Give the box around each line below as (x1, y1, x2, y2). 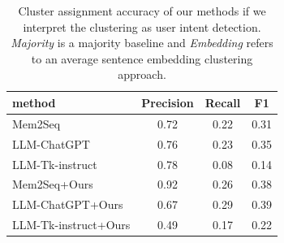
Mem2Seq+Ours (12, 176, 93, 193)
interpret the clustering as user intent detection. (23, 18, 261, 35)
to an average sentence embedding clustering (31, 50, 253, 67)
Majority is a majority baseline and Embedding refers (11, 34, 273, 51)
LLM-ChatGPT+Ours (12, 196, 123, 213)
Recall (204, 93, 241, 111)
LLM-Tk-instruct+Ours (12, 216, 131, 233)
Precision (141, 93, 194, 111)
